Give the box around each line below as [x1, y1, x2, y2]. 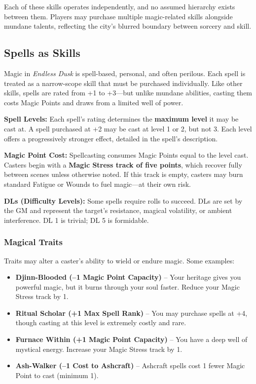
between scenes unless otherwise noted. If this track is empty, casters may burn [4, 169, 243, 179]
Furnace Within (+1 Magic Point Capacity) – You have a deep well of [15, 334, 248, 344]
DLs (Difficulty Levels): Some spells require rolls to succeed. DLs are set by [4, 195, 243, 206]
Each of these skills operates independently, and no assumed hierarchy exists [4, 1, 235, 11]
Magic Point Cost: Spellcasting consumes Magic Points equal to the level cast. [4, 150, 249, 160]
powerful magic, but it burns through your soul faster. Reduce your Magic [15, 281, 240, 292]
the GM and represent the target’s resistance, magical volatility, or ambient [4, 205, 232, 215]
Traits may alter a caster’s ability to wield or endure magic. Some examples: [4, 255, 235, 265]
